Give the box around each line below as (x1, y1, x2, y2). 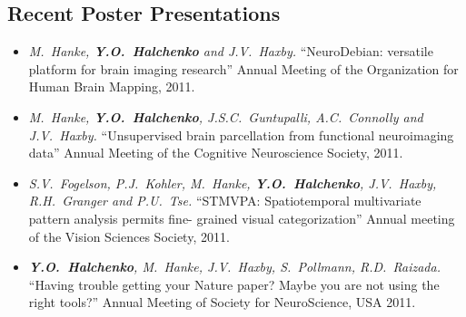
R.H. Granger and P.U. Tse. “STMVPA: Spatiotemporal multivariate (28, 191, 421, 210)
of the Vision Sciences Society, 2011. (28, 226, 230, 245)
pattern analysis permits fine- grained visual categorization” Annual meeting (28, 208, 455, 227)
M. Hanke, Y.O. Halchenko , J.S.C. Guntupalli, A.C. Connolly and (28, 107, 423, 126)
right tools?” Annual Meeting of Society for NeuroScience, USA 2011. (28, 293, 416, 312)
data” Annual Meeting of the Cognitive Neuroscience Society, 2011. (28, 143, 403, 162)
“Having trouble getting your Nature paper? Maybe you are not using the (28, 274, 440, 293)
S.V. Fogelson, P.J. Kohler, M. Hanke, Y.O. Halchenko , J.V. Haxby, (28, 173, 437, 192)
